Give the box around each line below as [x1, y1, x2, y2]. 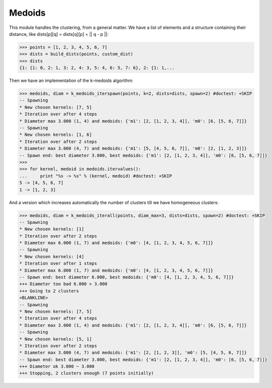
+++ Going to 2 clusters [19, 288, 79, 294]
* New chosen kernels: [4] [19, 254, 84, 259]
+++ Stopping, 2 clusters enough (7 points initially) [19, 370, 154, 376]
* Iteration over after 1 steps [19, 260, 98, 266]
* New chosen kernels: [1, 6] [19, 132, 92, 137]
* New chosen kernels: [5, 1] [19, 336, 92, 342]
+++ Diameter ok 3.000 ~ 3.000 [19, 363, 95, 369]
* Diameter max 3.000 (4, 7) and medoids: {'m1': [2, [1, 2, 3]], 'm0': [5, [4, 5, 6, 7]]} [19, 350, 247, 356]
